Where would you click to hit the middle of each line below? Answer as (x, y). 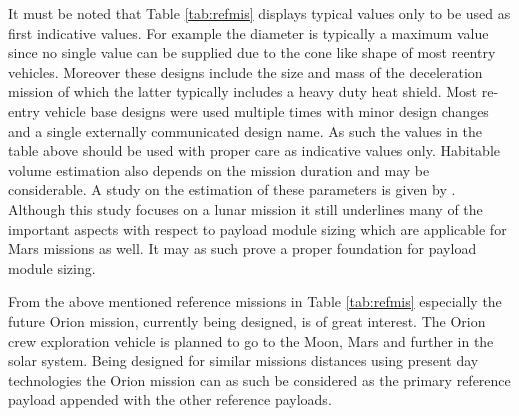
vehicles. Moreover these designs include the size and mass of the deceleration (245, 71)
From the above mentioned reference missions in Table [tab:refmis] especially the (255, 301)
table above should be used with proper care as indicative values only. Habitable (254, 150)
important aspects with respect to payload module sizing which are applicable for (257, 228)
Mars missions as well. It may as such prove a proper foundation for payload (242, 248)
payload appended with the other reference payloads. (170, 399)
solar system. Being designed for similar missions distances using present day (243, 360)
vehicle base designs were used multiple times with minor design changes (266, 110)
